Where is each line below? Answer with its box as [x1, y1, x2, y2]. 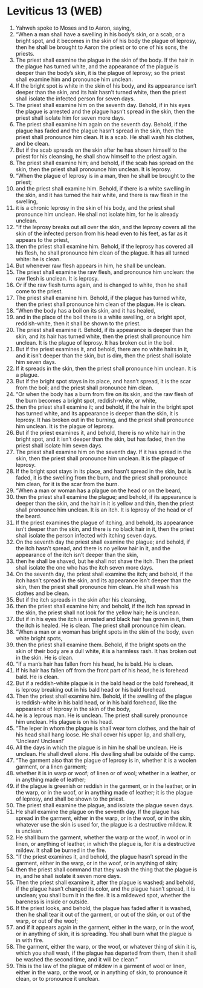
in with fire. [15, 936, 44, 944]
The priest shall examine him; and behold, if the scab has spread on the [15, 159, 194, 166]
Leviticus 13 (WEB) [7, 4, 103, 18]
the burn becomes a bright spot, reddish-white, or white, [15, 397, 157, 404]
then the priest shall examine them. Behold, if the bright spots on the [15, 641, 187, 648]
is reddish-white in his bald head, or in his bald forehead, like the [15, 698, 177, 706]
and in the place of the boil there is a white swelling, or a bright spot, [15, 313, 187, 320]
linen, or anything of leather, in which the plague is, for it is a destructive [15, 840, 196, 847]
